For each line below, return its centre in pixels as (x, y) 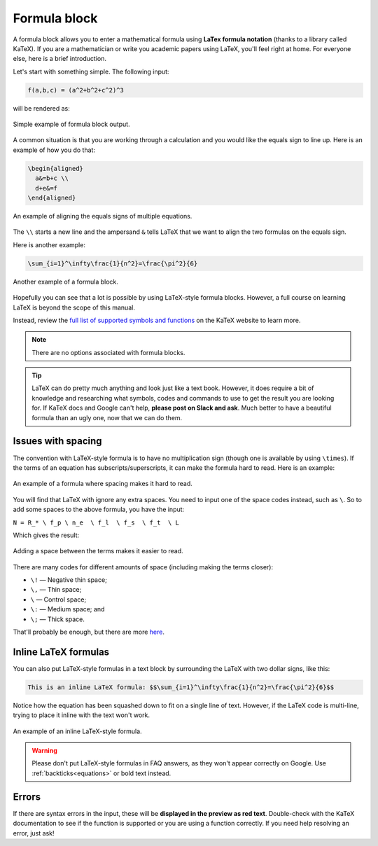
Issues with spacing (57, 441)
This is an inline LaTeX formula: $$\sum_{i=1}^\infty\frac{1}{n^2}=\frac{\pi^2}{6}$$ (181, 687)
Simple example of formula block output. (71, 124)
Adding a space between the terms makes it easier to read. (98, 551)
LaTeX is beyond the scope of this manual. (74, 307)
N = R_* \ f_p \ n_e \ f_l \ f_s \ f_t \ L (96, 522)
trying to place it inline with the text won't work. (82, 715)
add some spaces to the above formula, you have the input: (99, 509)
